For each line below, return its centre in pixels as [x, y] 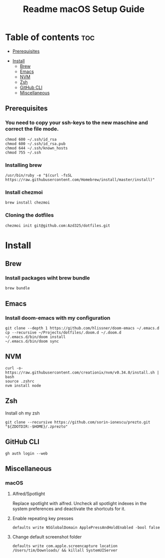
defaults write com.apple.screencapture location [65, 546]
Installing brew [24, 165]
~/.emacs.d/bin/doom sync [32, 341]
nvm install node [23, 385]
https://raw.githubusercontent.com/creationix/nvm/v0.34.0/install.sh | [82, 372]
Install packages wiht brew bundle [48, 278]
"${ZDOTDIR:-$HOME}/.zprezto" [37, 426]
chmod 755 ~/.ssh [23, 152]
